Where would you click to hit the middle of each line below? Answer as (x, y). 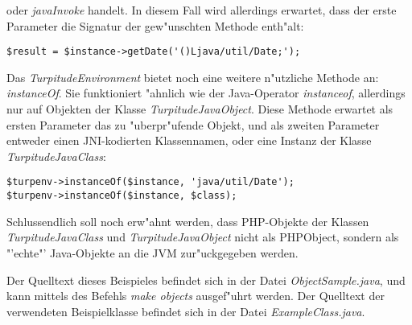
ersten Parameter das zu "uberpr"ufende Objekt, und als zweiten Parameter (193, 124)
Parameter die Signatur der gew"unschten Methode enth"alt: (155, 25)
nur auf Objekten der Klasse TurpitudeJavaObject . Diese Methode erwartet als (200, 109)
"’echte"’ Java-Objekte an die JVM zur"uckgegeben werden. (152, 252)
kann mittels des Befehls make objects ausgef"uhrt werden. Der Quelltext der (196, 296)
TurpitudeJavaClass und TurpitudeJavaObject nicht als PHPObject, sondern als (203, 237)
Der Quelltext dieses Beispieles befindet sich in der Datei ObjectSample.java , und (206, 280)
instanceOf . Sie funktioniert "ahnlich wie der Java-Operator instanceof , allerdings (206, 93)
